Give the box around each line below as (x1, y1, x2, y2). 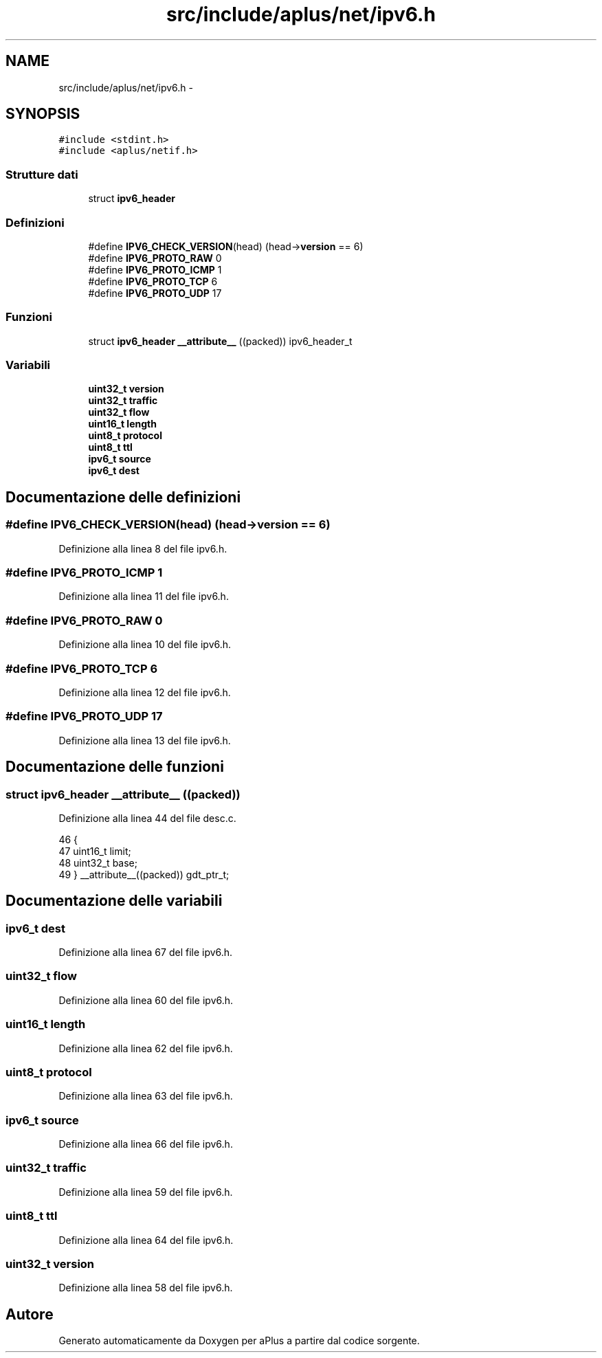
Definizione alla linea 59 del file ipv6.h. (58, 1186, 233, 1198)
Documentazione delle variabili (5, 892, 223, 910)
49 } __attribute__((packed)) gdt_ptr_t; (58, 868, 230, 880)
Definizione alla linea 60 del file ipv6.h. (58, 994, 234, 1006)
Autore (5, 1305, 54, 1323)
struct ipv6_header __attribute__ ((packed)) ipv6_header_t (88, 335, 353, 347)
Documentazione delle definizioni (5, 488, 241, 506)
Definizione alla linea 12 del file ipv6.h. (58, 686, 231, 698)
